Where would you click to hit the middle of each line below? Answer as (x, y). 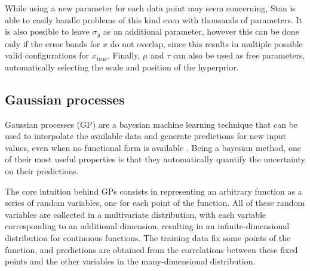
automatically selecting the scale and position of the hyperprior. (122, 67)
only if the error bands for (53, 43)
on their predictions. (42, 171)
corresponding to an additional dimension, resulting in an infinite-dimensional (147, 226)
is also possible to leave (47, 31)
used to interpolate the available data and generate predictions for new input (146, 136)
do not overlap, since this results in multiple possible (206, 43)
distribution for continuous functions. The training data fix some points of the (148, 237)
